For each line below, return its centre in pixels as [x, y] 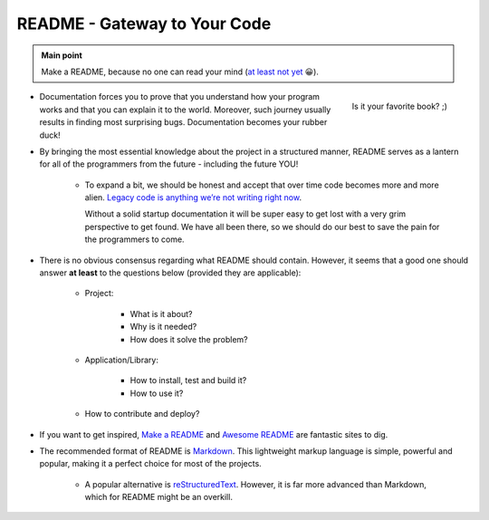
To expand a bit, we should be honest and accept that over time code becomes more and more [262, 185]
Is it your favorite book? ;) [399, 106]
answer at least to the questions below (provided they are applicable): [170, 273]
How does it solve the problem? [189, 339]
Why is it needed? [163, 327]
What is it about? [161, 313]
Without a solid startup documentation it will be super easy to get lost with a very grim [245, 214]
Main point [62, 55]
